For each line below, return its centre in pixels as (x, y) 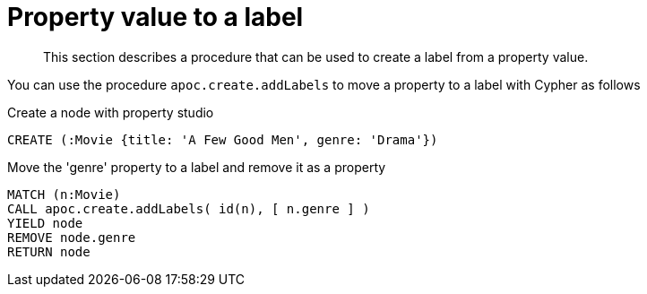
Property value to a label (155, 17)
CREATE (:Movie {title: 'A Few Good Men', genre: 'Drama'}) (223, 139)
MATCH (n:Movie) (64, 194)
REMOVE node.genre (72, 237)
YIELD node (45, 223)
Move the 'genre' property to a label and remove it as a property (197, 167)
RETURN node (49, 251)
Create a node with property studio (111, 112)
